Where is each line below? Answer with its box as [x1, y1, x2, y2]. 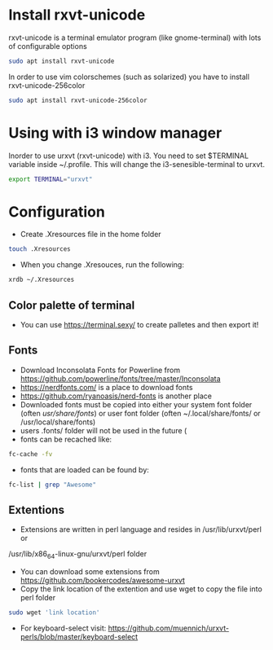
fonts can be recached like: [20, 434, 112, 444]
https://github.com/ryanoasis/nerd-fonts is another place [20, 391, 212, 401]
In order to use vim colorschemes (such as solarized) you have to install [8, 72, 250, 81]
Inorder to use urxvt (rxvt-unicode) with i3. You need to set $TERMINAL [8, 151, 249, 160]
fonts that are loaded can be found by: [20, 464, 149, 474]
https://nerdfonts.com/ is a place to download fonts [20, 382, 193, 392]
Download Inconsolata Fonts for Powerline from [20, 365, 181, 375]
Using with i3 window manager [8, 124, 222, 142]
